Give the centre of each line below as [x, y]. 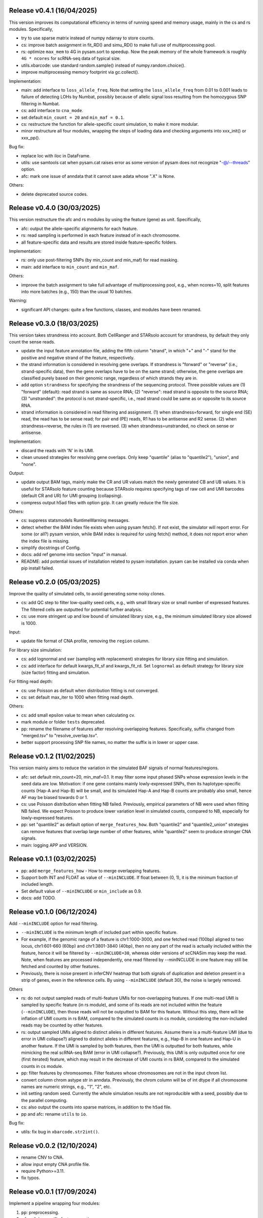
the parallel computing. [44, 1100]
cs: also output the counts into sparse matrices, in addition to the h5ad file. [96, 1107]
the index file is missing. [46, 541]
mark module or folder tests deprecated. [63, 722]
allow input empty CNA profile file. [56, 1164]
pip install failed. [38, 568]
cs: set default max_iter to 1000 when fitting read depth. [77, 697]
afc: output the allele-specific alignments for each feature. [80, 228]
